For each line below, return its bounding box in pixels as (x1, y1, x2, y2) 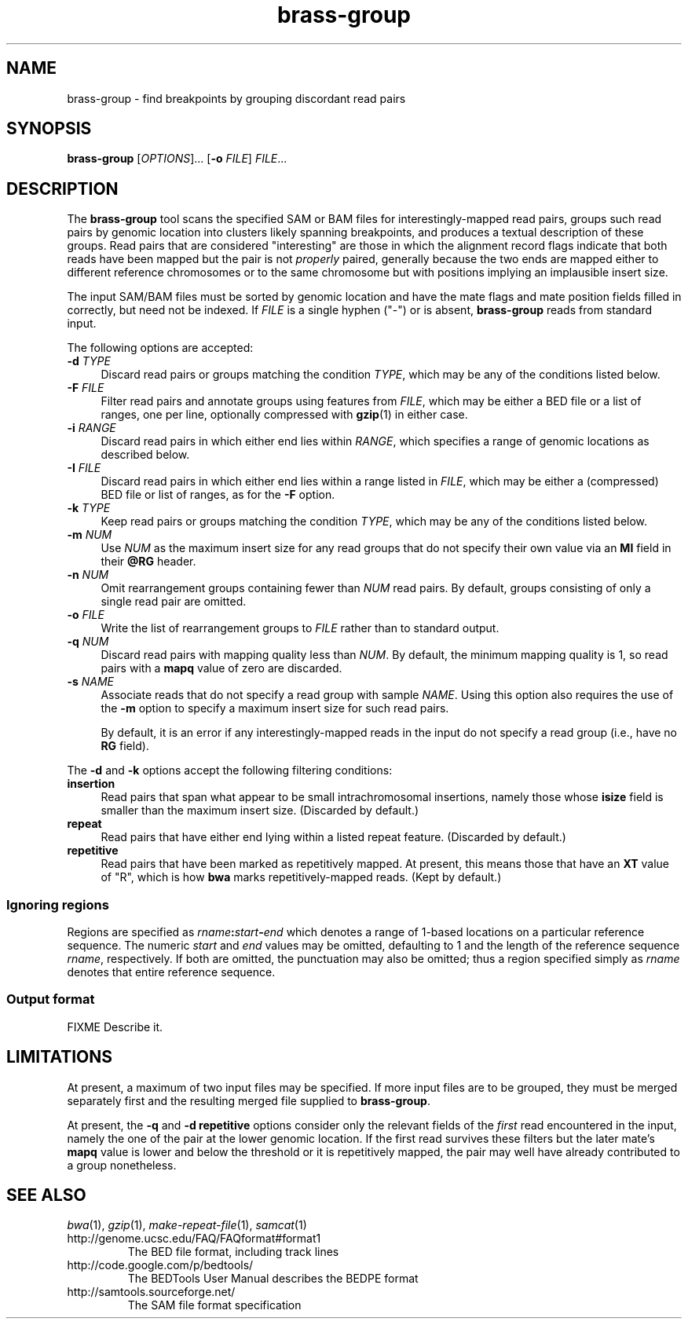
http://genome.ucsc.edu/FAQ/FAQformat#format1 (67, 1232, 321, 1246)
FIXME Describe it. (67, 1019, 163, 1034)
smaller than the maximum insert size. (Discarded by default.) (101, 803, 419, 818)
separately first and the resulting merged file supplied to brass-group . (67, 1093, 430, 1107)
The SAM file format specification (127, 1298, 302, 1312)
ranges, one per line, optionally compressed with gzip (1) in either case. (101, 408, 468, 422)
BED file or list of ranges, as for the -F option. (101, 488, 335, 502)
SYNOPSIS (6, 119, 92, 139)
